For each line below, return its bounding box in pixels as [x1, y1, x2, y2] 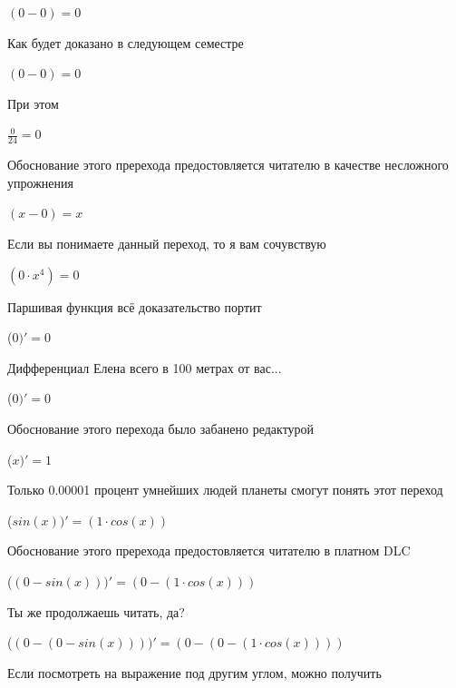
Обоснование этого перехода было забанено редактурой [7, 418, 315, 437]
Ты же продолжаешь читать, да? [7, 602, 185, 621]
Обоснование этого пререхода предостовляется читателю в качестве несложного [7, 155, 449, 174]
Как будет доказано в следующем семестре [7, 33, 244, 52]
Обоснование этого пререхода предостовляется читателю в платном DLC [7, 541, 411, 560]
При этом [7, 93, 59, 113]
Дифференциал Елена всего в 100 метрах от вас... [7, 358, 282, 377]
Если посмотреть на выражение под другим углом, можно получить [7, 663, 382, 682]
